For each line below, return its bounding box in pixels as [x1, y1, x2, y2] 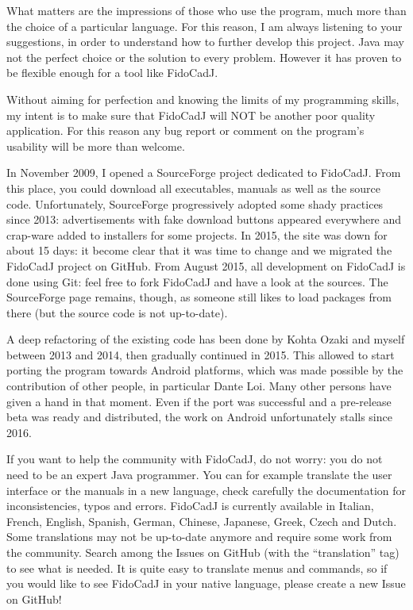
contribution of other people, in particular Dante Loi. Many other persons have [6, 378, 392, 394]
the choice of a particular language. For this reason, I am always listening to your [6, 17, 403, 34]
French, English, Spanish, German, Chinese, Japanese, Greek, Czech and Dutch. [6, 512, 397, 529]
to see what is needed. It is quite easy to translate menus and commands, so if [6, 559, 388, 576]
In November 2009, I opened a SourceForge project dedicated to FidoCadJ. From [6, 164, 401, 181]
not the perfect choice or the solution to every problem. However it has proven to [6, 48, 402, 65]
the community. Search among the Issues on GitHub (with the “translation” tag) [6, 544, 399, 560]
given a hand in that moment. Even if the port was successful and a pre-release [6, 393, 392, 409]
